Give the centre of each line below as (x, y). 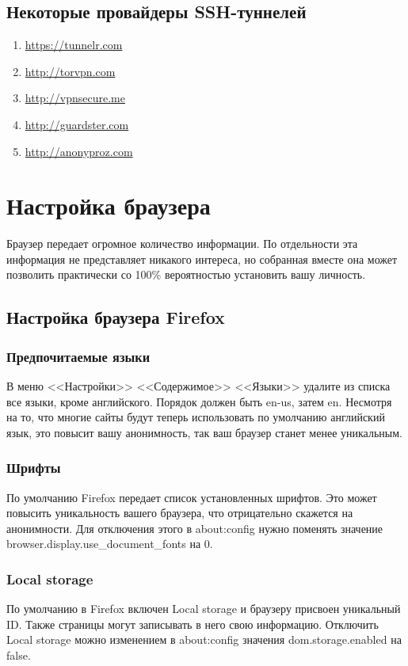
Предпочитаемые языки (78, 356)
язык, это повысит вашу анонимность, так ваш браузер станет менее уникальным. (204, 432)
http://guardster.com (77, 124)
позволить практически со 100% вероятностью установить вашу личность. (186, 274)
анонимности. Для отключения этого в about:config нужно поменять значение (195, 528)
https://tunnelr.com (74, 45)
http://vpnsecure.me (75, 98)
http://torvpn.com (70, 71)
